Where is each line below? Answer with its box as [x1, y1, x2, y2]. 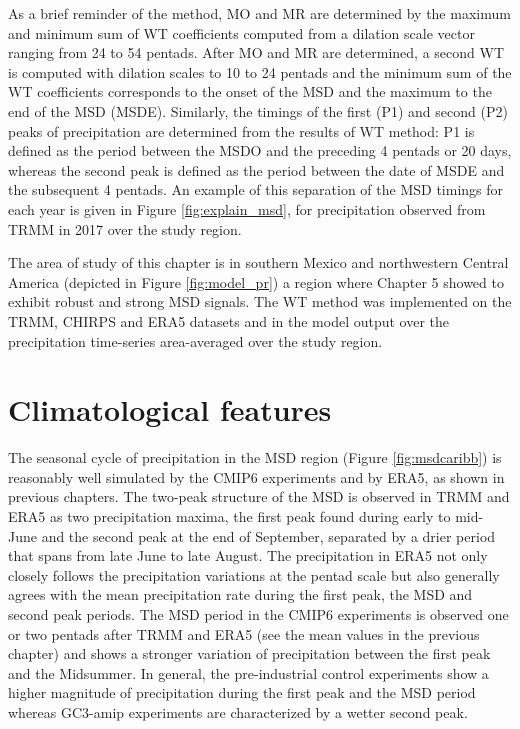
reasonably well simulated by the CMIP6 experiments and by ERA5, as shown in [8, 466, 505, 487]
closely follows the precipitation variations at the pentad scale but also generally [8, 564, 500, 585]
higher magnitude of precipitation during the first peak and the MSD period [8, 682, 476, 703]
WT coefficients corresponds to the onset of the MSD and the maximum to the [8, 81, 492, 102]
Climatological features [8, 389, 332, 430]
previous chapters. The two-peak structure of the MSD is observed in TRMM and [8, 486, 510, 507]
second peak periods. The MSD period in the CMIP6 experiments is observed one [8, 603, 509, 624]
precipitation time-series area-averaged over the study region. [8, 330, 383, 351]
